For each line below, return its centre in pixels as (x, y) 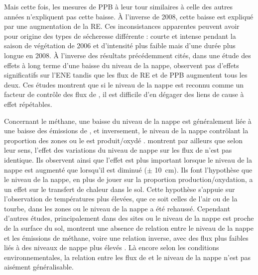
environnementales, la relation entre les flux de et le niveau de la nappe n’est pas (128, 257)
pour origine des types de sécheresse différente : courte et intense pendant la (120, 36)
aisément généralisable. (39, 267)
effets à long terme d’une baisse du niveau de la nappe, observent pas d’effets (122, 65)
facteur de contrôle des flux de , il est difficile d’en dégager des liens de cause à (124, 94)
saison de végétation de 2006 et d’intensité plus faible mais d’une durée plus (120, 46)
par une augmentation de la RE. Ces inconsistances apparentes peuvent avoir (122, 26)
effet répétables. (28, 104)
